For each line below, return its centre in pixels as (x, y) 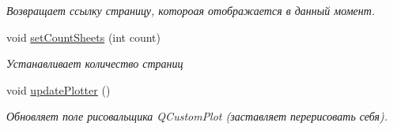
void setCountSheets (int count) (84, 37)
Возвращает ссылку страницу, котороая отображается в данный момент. (191, 10)
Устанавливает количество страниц (95, 63)
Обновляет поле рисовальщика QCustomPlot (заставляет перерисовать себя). (197, 116)
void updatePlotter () (59, 89)
